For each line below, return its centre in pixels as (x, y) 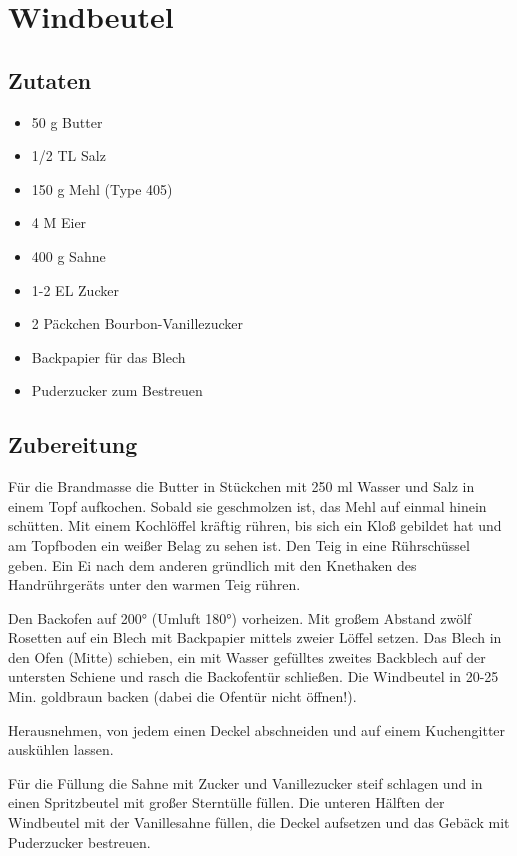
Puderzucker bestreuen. (79, 841)
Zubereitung (73, 444)
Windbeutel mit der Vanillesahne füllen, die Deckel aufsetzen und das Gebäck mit (259, 822)
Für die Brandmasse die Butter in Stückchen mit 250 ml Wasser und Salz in (241, 486)
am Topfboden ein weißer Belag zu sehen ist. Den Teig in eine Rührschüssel (239, 544)
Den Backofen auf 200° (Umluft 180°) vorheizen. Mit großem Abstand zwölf (240, 617)
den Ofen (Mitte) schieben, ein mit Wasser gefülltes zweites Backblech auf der (247, 656)
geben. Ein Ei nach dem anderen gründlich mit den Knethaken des (212, 564)
